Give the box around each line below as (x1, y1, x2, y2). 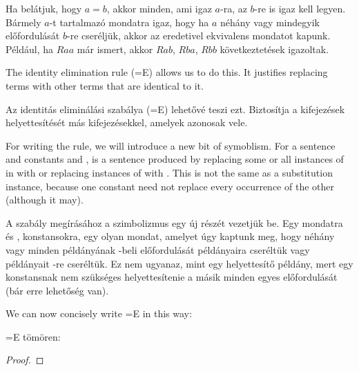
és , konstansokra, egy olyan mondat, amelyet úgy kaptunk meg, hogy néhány (6, 229, 335, 243)
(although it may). (6, 192, 84, 207)
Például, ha (6, 41, 54, 56)
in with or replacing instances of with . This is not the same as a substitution (6, 165, 333, 179)
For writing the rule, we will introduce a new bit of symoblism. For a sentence (6, 138, 336, 152)
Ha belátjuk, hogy (6, 1, 82, 15)
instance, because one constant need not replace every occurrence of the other (6, 179, 334, 193)
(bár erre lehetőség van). (6, 283, 109, 297)
